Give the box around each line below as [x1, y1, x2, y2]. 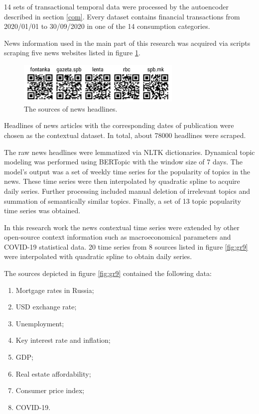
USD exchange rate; [15, 301, 77, 312]
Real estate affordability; [15, 368, 91, 379]
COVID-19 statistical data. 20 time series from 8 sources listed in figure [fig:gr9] [4, 241, 248, 252]
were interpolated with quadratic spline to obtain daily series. [4, 251, 192, 262]
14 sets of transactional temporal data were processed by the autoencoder [4, 1, 229, 11]
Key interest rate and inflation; [15, 335, 111, 345]
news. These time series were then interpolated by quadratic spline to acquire [4, 176, 240, 186]
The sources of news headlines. [24, 103, 118, 114]
